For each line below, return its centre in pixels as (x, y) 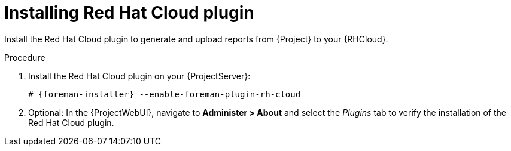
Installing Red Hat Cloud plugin (129, 13)
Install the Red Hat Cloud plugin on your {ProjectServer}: (139, 76)
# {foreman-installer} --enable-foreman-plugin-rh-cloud (165, 94)
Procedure (25, 57)
